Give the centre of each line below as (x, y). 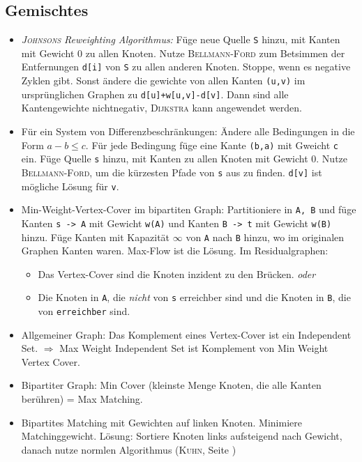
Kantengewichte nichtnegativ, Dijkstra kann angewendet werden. (161, 108)
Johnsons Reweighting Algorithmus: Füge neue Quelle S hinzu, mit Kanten (181, 39)
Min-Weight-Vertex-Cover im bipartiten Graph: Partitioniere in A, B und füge (189, 209)
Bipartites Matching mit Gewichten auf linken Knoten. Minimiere (161, 422)
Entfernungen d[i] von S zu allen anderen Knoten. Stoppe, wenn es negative (186, 67)
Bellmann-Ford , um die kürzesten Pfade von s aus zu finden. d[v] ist (172, 172)
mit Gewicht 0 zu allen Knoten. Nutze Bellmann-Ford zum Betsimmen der (183, 53)
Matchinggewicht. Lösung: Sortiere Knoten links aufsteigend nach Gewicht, (182, 436)
